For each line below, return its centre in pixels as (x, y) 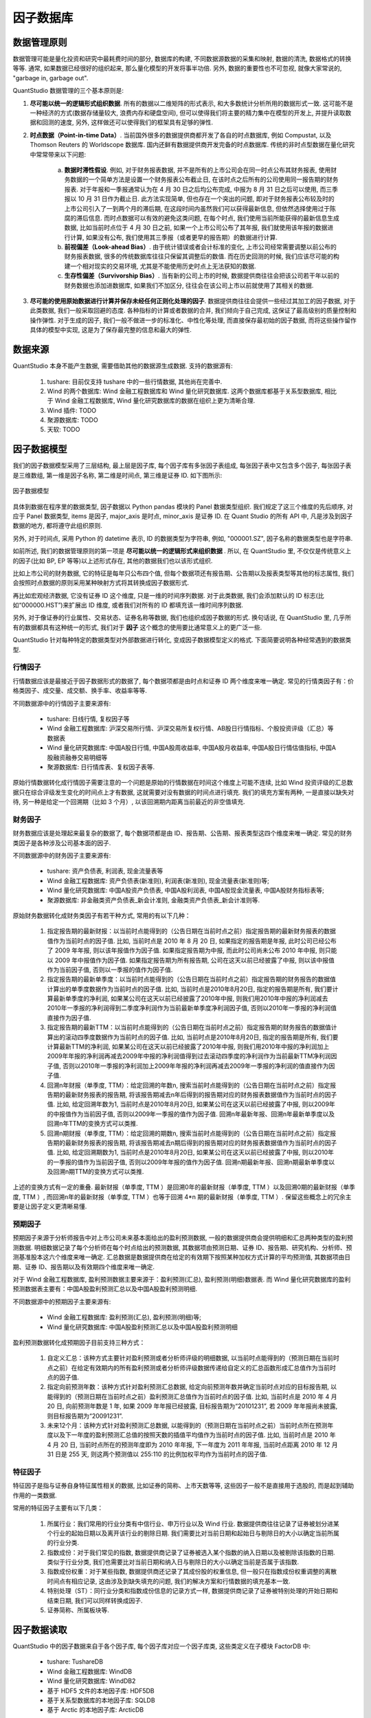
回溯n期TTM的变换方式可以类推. (98, 1172)
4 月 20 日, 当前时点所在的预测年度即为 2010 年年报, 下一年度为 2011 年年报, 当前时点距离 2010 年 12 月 (192, 1444)
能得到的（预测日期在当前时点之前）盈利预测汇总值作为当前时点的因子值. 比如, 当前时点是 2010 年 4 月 (192, 1396)
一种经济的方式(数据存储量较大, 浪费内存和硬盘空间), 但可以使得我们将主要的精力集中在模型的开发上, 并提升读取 (188, 113)
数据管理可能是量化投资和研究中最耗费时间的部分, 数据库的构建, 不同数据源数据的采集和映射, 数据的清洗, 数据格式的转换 (182, 59)
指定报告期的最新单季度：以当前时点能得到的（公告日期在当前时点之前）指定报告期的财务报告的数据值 (191, 979)
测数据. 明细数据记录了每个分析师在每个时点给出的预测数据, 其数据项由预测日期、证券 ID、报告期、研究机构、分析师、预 (182, 1247)
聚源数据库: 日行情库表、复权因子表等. (101, 767)
